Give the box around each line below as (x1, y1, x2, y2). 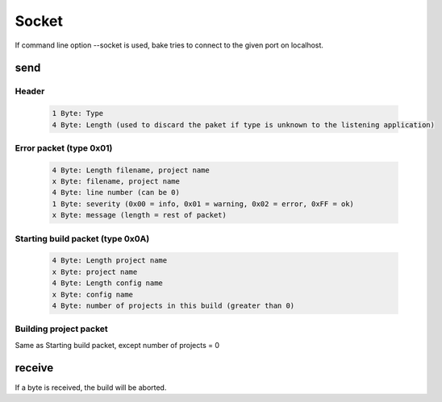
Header (15, 85, 45, 97)
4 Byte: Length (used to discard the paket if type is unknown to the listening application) (52, 120, 436, 129)
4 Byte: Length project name (52, 256, 168, 265)
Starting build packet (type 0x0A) (15, 233, 150, 244)
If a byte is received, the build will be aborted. (15, 383, 167, 392)
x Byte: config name (52, 290, 133, 299)
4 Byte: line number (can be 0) (52, 188, 181, 197)
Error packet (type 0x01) (15, 142, 113, 153)
